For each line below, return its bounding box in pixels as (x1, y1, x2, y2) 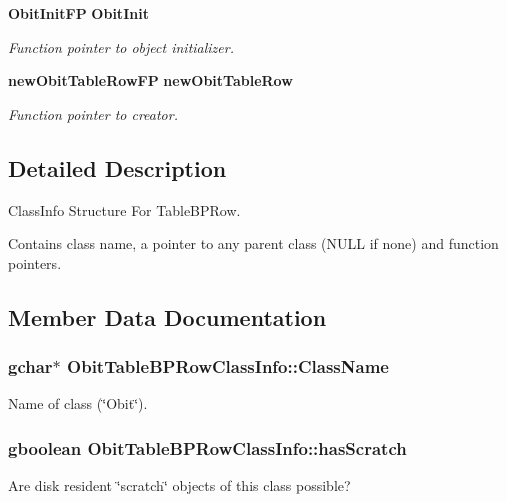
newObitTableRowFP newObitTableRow (8, 70, 293, 91)
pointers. (8, 252, 62, 273)
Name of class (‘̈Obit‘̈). (8, 393, 148, 414)
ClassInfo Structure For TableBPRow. (8, 199, 241, 220)
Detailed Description (8, 152, 227, 183)
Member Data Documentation (8, 301, 327, 332)
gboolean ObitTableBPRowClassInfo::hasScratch (8, 435, 407, 460)
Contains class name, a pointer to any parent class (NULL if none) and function (8, 233, 499, 254)
